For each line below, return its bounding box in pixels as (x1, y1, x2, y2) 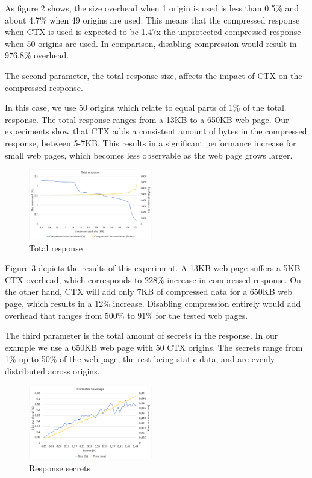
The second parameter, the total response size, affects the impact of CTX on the (5, 69, 302, 81)
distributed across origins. (5, 364, 100, 377)
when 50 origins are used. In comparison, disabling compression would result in (5, 37, 297, 49)
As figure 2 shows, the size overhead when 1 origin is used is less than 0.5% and (5, 2, 299, 14)
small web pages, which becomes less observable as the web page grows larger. (5, 148, 293, 161)
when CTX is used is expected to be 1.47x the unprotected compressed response (5, 25, 301, 38)
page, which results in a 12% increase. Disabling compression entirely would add (5, 297, 301, 309)
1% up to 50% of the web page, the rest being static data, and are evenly (5, 353, 275, 365)
